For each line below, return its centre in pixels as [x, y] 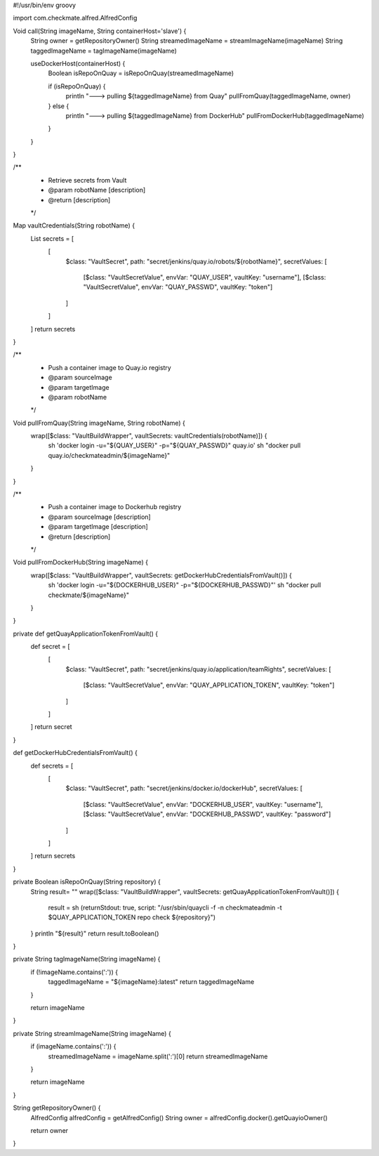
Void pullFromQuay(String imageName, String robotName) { [99, 423]
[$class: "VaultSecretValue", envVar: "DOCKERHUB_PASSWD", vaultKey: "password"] [207, 814]
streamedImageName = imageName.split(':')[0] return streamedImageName [158, 1056]
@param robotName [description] [97, 190]
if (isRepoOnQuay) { [77, 86]
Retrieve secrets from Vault [87, 180]
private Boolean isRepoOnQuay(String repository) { [87, 882]
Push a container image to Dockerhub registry [115, 507]
